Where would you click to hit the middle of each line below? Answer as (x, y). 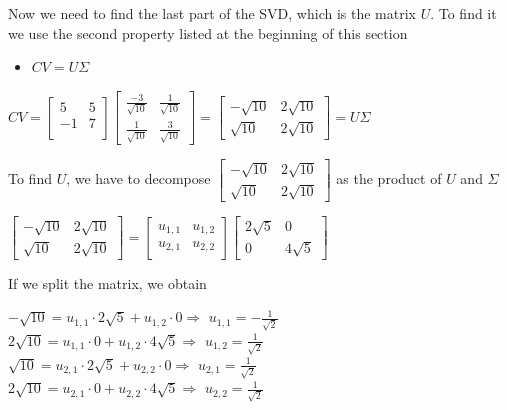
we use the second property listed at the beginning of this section (208, 32)
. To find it (463, 13)
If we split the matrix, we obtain (107, 282)
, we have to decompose (138, 178)
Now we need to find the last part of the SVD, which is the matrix (212, 13)
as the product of (389, 178)
